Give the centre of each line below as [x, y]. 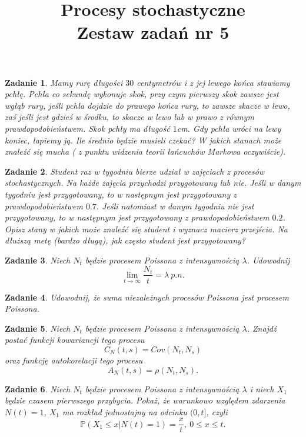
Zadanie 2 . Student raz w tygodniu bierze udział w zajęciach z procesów [135, 171]
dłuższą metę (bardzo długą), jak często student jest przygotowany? [125, 240]
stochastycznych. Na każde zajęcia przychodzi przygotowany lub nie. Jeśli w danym [153, 183]
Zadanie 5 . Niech [38, 328]
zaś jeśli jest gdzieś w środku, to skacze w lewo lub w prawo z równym [129, 117]
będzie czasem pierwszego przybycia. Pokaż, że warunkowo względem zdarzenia [145, 400]
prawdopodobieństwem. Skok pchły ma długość [87, 128]
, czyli [217, 411]
